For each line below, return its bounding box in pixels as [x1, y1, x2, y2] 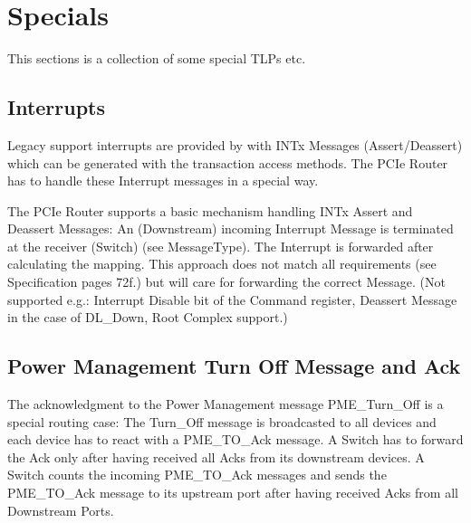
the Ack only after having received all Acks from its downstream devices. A [7, 447, 425, 466]
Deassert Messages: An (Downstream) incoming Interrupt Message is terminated [7, 219, 454, 238]
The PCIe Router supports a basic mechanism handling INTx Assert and [7, 201, 413, 220]
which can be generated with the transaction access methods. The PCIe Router [7, 153, 448, 172]
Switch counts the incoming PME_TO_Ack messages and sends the [7, 465, 387, 484]
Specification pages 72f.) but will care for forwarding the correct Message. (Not [7, 272, 446, 291]
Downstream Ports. [7, 500, 114, 519]
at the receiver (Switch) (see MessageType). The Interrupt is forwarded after [7, 236, 434, 255]
